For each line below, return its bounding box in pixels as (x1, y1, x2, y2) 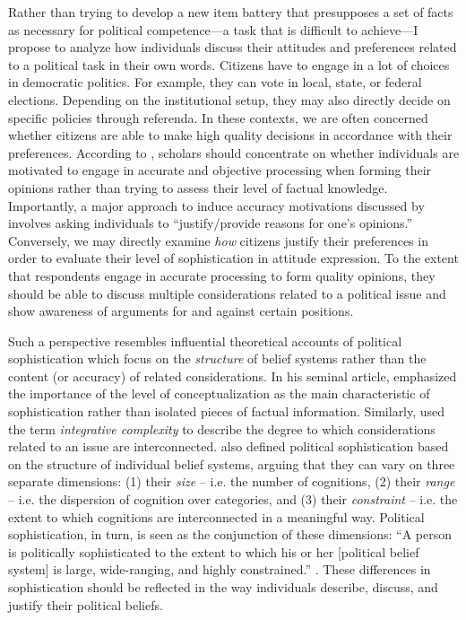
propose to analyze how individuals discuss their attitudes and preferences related (8, 38, 457, 57)
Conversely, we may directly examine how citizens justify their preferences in (8, 231, 428, 249)
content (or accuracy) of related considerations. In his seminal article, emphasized (8, 366, 457, 385)
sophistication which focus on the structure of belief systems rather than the (8, 349, 427, 368)
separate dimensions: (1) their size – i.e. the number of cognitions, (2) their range (8, 472, 455, 491)
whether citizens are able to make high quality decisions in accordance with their (8, 126, 453, 144)
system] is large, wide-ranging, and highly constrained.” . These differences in (8, 560, 431, 579)
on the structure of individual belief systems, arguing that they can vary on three (8, 454, 455, 473)
